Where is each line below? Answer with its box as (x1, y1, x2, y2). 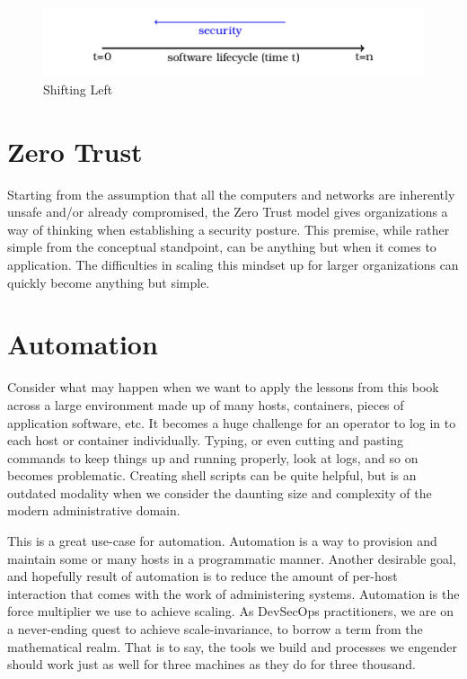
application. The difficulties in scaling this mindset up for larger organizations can (7, 255, 459, 274)
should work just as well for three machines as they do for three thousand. (7, 655, 416, 674)
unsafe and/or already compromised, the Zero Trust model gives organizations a (7, 202, 448, 221)
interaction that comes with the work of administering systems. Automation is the (7, 584, 460, 603)
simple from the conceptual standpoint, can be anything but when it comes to (7, 237, 436, 256)
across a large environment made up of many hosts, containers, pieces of (7, 395, 404, 414)
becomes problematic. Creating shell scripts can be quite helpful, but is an (7, 466, 417, 485)
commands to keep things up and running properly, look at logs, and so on (7, 448, 419, 467)
